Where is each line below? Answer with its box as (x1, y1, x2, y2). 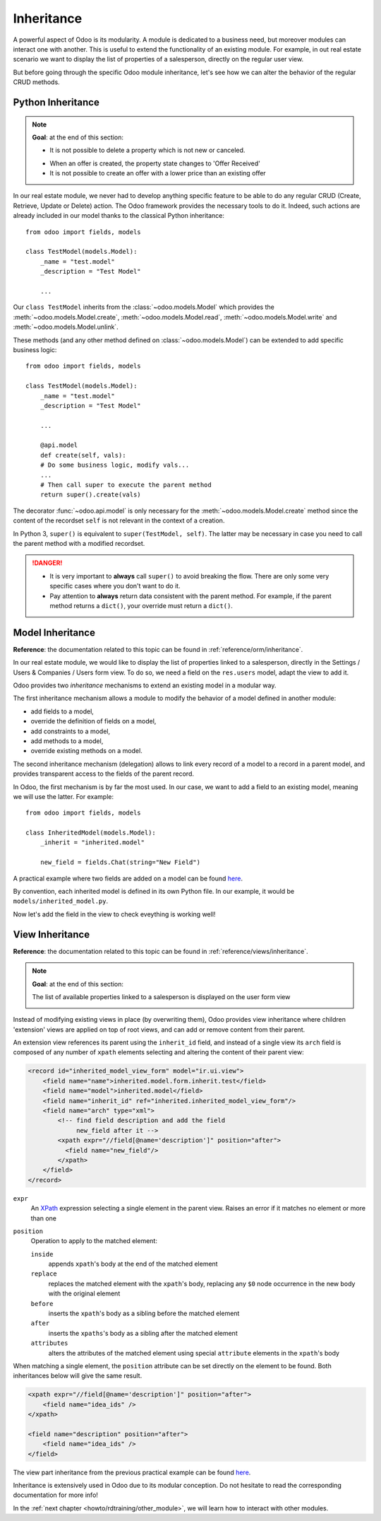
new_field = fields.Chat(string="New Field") (40, 858, 201, 866)
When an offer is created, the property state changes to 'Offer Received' (49, 159, 261, 168)
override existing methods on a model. (30, 747, 143, 755)
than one (30, 1213, 56, 1223)
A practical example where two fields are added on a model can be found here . (13, 874, 243, 882)
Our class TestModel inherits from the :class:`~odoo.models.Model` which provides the (13, 303, 274, 311)
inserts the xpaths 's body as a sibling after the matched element (48, 1329, 238, 1337)
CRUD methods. (13, 78, 60, 86)
